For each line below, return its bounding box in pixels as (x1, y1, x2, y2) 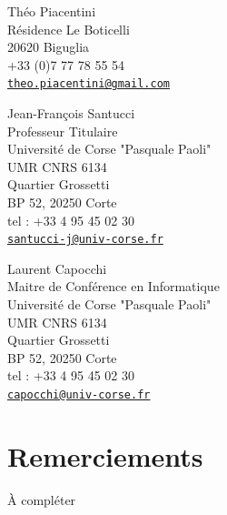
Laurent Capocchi (7, 258, 107, 278)
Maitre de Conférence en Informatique (7, 277, 220, 296)
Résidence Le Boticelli (7, 19, 130, 38)
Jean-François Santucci (7, 104, 135, 123)
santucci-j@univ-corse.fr (7, 233, 163, 247)
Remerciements (7, 437, 203, 474)
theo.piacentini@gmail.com (7, 77, 170, 91)
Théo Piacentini (7, 2, 96, 20)
